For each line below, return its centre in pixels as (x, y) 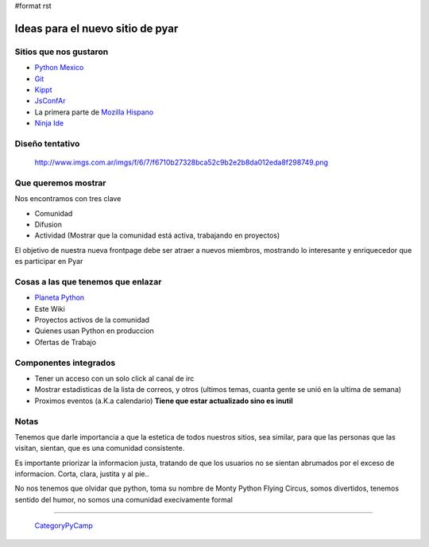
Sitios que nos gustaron (62, 52)
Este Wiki (50, 308)
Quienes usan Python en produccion (94, 331)
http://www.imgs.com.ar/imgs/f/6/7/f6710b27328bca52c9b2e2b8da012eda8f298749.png (182, 162)
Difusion (48, 224)
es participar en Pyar (49, 262)
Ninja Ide (49, 123)
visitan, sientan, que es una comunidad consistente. (100, 448)
